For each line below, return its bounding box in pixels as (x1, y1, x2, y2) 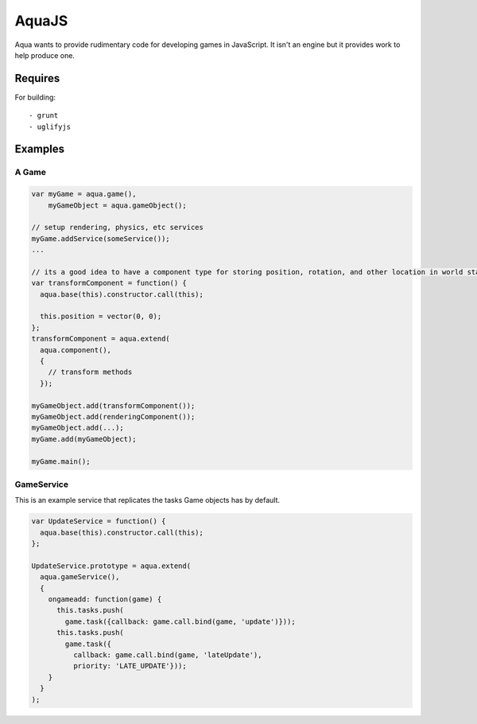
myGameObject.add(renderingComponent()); (31, 412, 196, 421)
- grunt (29, 111, 59, 120)
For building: (14, 92, 56, 102)
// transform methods (48, 368, 133, 377)
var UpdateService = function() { (31, 517, 166, 526)
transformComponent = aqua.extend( (31, 334, 170, 344)
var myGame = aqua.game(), (31, 189, 137, 199)
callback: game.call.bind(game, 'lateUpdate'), (72, 650, 262, 660)
